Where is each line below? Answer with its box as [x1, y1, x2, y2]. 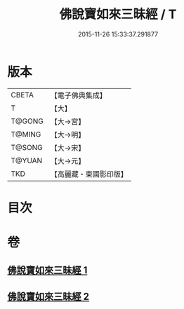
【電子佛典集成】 [50, 90, 107, 100]
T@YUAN [11, 156, 43, 165]
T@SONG [11, 142, 44, 152]
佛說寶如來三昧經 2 [7, 290, 90, 302]
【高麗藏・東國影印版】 [50, 169, 128, 179]
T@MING [11, 129, 41, 139]
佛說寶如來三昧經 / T [59, 6, 177, 22]
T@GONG [11, 116, 44, 126]
